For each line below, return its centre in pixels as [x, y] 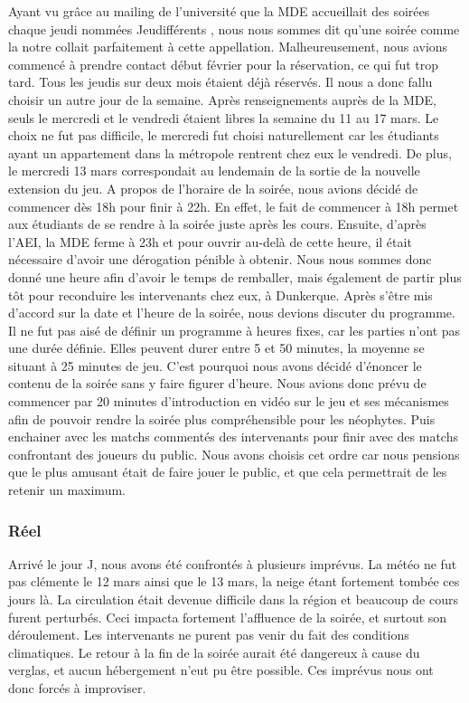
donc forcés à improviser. [77, 688]
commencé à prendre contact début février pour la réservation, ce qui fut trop [223, 64]
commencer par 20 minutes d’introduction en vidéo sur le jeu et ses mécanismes [229, 401]
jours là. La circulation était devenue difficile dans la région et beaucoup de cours [233, 599]
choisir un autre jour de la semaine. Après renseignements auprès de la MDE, [222, 99]
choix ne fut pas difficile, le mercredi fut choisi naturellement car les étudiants [224, 135]
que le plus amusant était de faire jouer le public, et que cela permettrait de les [228, 472]
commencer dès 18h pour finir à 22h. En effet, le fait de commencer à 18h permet [234, 206]
